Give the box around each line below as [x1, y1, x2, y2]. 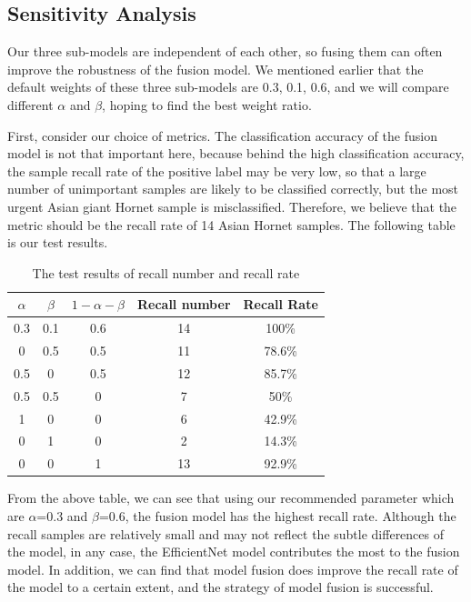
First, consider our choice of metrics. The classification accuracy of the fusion [7, 125, 437, 145]
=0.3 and [36, 506, 88, 525]
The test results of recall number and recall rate [32, 263, 300, 282]
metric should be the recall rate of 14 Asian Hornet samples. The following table [7, 215, 456, 234]
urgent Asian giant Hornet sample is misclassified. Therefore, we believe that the [7, 196, 457, 216]
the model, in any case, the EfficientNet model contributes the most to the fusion [7, 542, 460, 561]
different [7, 95, 54, 114]
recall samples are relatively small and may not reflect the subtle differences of [7, 524, 445, 543]
